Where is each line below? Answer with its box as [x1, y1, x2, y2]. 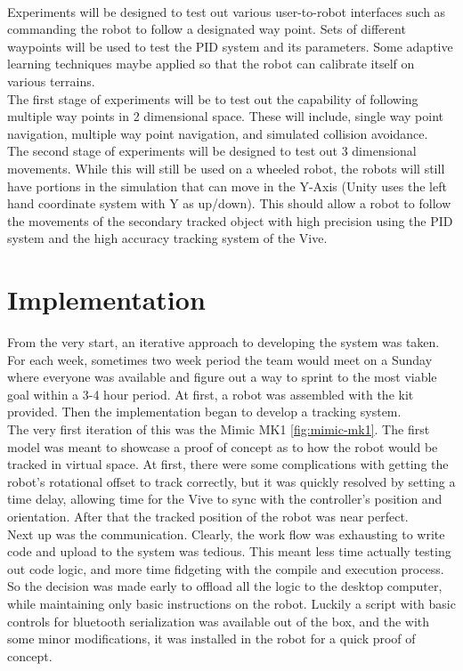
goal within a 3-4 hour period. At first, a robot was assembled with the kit [7, 384, 414, 403]
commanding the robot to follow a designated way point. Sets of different [7, 20, 406, 38]
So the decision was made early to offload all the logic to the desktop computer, [7, 577, 443, 595]
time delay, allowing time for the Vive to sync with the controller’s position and [7, 489, 443, 508]
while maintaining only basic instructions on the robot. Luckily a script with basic [7, 594, 456, 612]
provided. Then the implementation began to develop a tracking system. [7, 402, 402, 421]
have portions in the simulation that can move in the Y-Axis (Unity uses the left [7, 176, 447, 195]
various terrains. [7, 71, 95, 90]
